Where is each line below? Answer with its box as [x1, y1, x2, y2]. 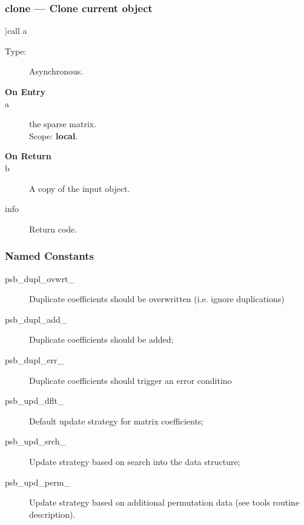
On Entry [5, 85, 45, 97]
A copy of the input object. [29, 182, 130, 194]
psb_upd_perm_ [5, 475, 70, 488]
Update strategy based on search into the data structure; [29, 455, 240, 467]
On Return [5, 150, 51, 162]
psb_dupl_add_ [5, 312, 67, 325]
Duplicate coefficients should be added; [29, 333, 174, 346]
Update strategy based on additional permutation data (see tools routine [29, 496, 300, 509]
